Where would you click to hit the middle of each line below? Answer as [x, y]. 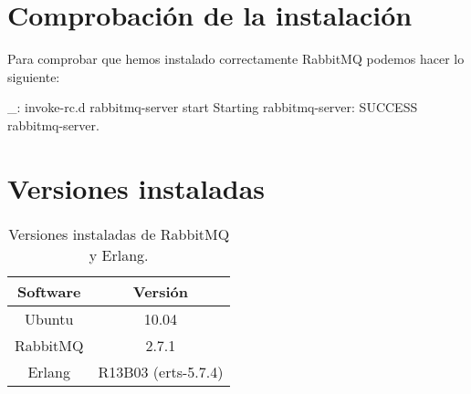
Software [49, 291]
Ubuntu [49, 318]
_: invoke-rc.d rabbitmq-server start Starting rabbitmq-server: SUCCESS [213, 107]
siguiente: [34, 76]
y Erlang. [119, 254]
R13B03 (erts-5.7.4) [161, 371]
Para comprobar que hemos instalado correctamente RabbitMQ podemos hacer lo [236, 59]
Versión [160, 291]
